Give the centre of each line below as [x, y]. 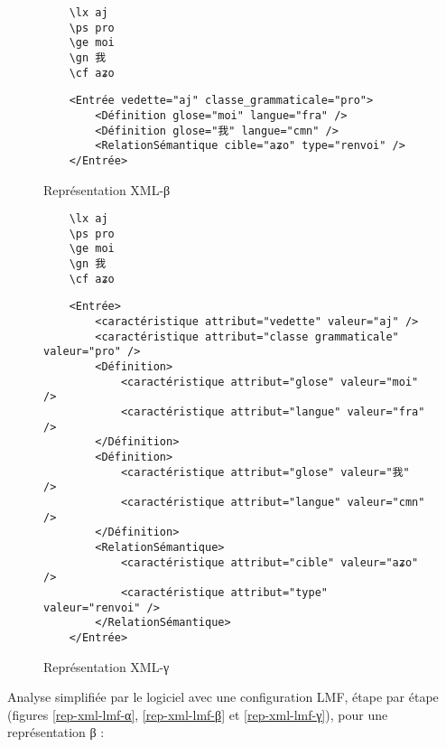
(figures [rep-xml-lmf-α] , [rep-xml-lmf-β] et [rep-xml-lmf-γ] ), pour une [198, 714]
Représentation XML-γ [107, 666]
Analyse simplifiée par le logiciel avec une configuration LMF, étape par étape [223, 697]
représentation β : [56, 732]
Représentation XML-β [107, 189]
